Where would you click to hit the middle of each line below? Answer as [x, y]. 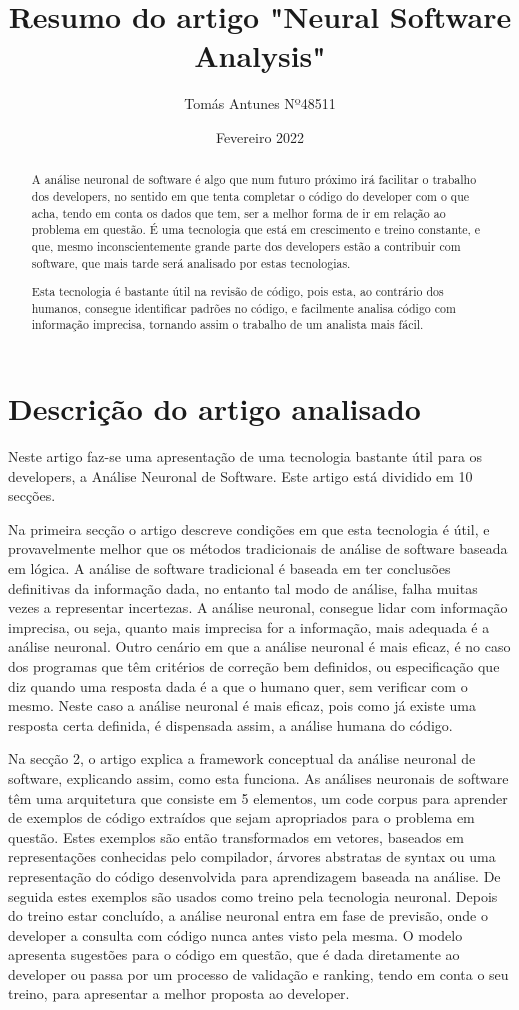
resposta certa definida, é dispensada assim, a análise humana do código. [230, 724]
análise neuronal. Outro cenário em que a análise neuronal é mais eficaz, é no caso [259, 646]
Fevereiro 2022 [260, 136]
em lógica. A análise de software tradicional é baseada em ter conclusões [229, 568]
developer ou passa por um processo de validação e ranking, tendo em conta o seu [258, 973]
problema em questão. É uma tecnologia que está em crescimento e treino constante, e [256, 229]
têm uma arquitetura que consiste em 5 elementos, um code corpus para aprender [258, 797]
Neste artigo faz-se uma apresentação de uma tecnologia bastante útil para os [245, 456]
